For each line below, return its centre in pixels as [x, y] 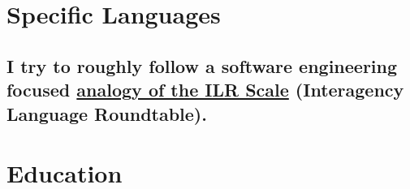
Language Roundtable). [107, 113]
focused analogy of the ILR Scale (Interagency [205, 90]
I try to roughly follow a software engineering [202, 65]
